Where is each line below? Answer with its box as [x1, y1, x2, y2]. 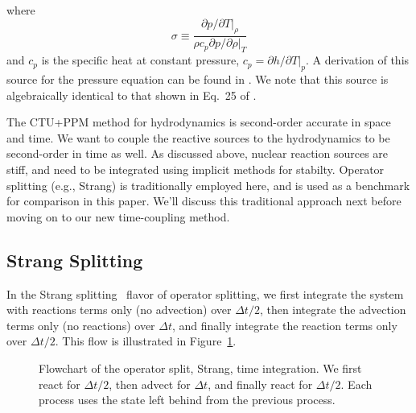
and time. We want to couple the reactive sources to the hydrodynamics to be [6, 129, 390, 146]
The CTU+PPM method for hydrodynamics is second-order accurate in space [6, 114, 391, 130]
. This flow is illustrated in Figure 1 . [55, 332, 237, 349]
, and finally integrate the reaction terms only [172, 316, 397, 333]
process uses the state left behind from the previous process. [39, 391, 336, 408]
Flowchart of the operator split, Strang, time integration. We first [39, 359, 362, 376]
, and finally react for [208, 375, 313, 392]
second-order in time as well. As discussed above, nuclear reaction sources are [6, 145, 389, 162]
